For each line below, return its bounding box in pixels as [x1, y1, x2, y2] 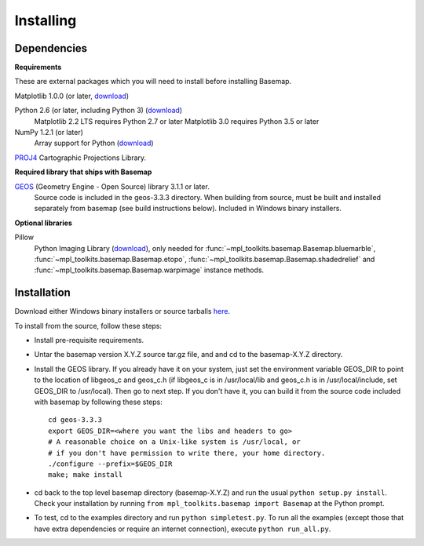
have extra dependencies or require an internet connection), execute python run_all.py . [34, 524, 331, 533]
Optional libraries [14, 218, 72, 227]
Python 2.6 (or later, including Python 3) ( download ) [14, 106, 183, 115]
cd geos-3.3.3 [48, 416, 102, 424]
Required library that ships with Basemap [14, 167, 152, 177]
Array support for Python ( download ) [34, 138, 154, 148]
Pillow [14, 232, 35, 242]
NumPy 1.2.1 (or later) [14, 128, 84, 137]
